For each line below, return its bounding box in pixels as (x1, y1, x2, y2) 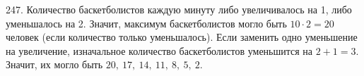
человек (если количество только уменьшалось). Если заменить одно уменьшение (6, 30, 358, 44)
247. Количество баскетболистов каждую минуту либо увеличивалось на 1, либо (6, 2, 352, 16)
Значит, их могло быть (6, 57, 103, 72)
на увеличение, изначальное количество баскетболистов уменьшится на (6, 43, 313, 58)
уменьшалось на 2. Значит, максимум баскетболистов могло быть (6, 15, 287, 30)
